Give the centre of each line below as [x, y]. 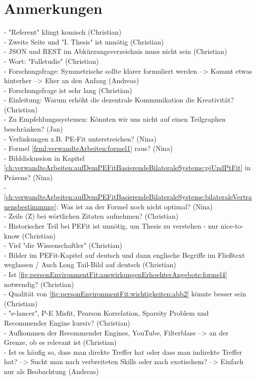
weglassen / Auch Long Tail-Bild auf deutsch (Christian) [90, 264]
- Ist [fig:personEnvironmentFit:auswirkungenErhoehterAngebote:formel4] [116, 274]
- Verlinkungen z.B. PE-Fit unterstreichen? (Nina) [80, 138]
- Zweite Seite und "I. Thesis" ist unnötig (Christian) [84, 41]
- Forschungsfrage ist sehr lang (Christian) [68, 90]
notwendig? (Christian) [39, 284]
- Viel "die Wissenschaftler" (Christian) [63, 245]
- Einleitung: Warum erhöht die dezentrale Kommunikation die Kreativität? [119, 100]
